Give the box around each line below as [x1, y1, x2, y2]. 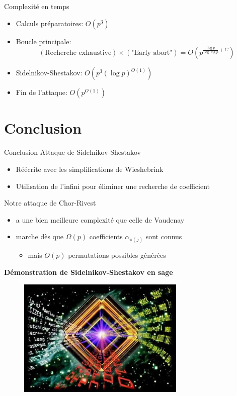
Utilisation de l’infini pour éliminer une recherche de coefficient [16, 180, 210, 191]
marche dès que [16, 231, 64, 242]
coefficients [89, 231, 123, 242]
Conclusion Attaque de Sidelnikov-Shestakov [4, 147, 141, 157]
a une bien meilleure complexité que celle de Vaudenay [16, 214, 185, 225]
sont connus [145, 231, 182, 242]
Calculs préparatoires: [16, 18, 84, 28]
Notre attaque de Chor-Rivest [4, 197, 96, 208]
